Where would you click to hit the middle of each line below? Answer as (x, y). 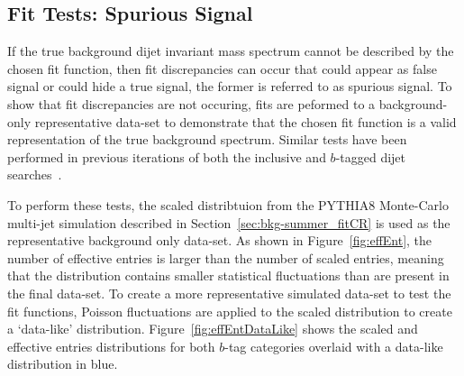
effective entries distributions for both (111, 346)
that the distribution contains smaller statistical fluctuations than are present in (228, 275)
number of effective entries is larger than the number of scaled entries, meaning (226, 257)
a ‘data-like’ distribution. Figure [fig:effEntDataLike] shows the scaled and (213, 329)
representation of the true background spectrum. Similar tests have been (207, 139)
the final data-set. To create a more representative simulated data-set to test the (229, 293)
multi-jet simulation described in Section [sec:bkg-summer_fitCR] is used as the (229, 222)
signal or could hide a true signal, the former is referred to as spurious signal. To (230, 86)
